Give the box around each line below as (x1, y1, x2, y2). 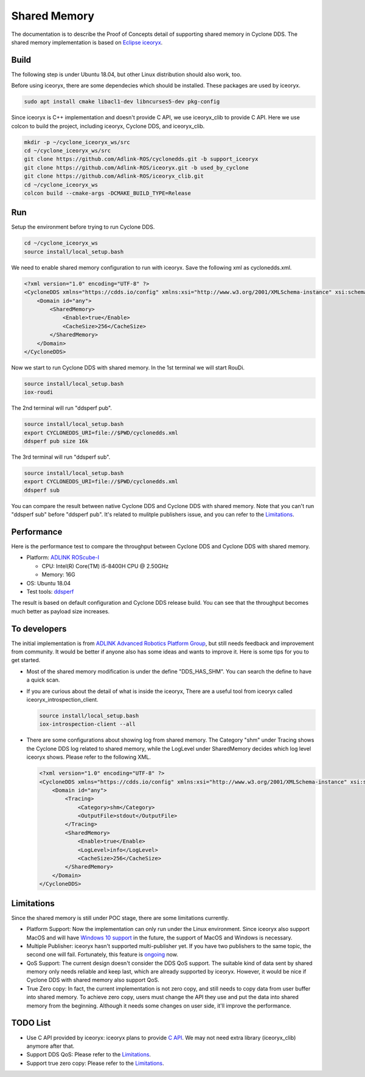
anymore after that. (26, 1042, 75, 1050)
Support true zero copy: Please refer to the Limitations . (26, 1059, 164, 1067)
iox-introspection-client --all (39, 721, 136, 728)
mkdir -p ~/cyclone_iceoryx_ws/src (24, 139, 130, 145)
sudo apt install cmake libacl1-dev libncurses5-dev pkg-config (24, 98, 220, 105)
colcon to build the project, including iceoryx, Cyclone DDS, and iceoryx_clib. (11, 122, 205, 130)
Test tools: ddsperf (26, 588, 74, 595)
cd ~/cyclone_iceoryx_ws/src (24, 147, 111, 154)
